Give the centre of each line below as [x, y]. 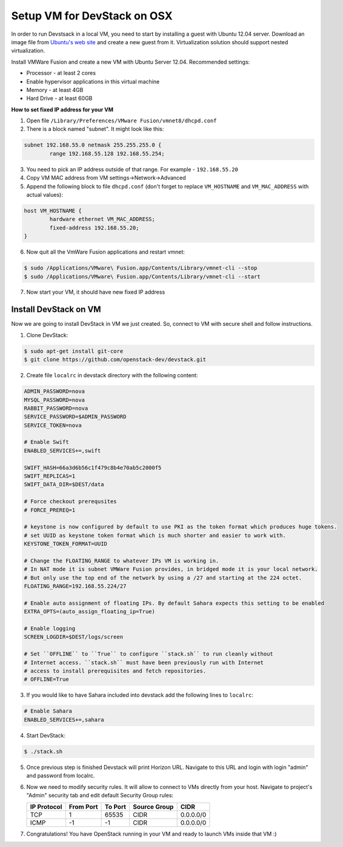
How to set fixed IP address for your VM [62, 110]
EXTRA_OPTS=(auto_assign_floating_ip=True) [90, 612]
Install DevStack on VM [56, 310]
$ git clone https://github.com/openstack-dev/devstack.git [115, 360]
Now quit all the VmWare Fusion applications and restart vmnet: [105, 252]
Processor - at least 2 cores [61, 73]
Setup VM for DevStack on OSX [92, 16]
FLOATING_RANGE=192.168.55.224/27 [75, 586]
